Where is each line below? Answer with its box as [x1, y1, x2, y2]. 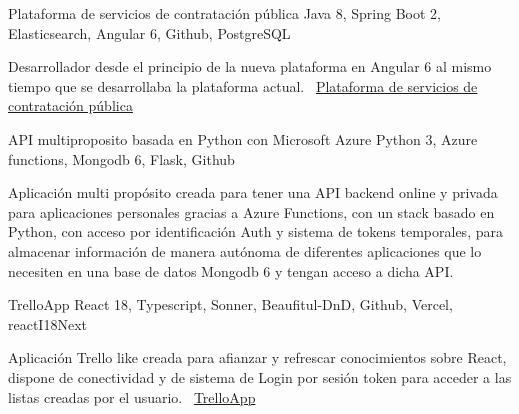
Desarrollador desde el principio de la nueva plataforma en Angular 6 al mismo [8, 56, 492, 77]
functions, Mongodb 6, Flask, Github [8, 148, 235, 169]
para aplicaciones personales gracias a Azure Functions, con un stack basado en [8, 201, 495, 222]
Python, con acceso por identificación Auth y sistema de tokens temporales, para [8, 221, 503, 242]
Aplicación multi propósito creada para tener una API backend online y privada [8, 182, 498, 203]
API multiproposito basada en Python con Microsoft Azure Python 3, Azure [8, 128, 478, 149]
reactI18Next [8, 313, 87, 334]
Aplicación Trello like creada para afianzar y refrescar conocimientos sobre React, [8, 347, 507, 368]
